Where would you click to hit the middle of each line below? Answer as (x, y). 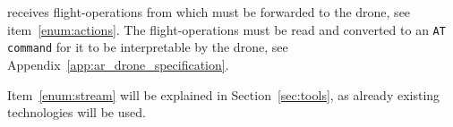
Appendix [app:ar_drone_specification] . (118, 64)
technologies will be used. (77, 112)
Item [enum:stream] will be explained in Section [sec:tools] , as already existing (224, 94)
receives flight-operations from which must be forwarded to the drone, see (209, 12)
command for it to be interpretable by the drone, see (148, 47)
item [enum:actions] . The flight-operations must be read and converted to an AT (226, 29)
